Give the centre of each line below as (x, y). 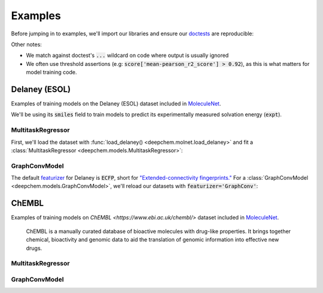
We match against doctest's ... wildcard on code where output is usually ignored (127, 55)
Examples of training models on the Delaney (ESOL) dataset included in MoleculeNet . (116, 104)
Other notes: (26, 44)
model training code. (51, 73)
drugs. (34, 248)
